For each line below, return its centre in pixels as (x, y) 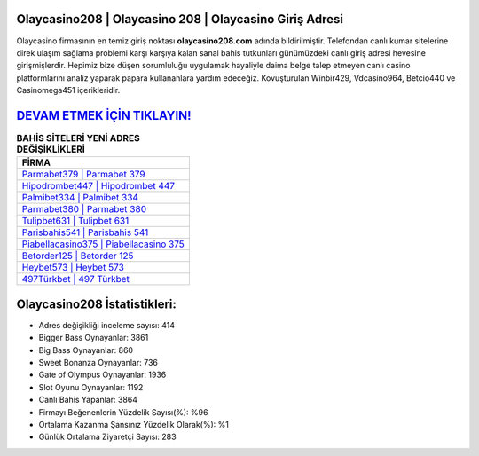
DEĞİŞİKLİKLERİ (51, 149)
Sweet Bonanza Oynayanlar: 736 (98, 363)
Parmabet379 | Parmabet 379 (83, 175)
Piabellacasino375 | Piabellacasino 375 (103, 244)
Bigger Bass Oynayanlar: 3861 (94, 338)
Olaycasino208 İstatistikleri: (97, 304)
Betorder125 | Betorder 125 (78, 256)
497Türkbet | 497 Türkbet (76, 279)
